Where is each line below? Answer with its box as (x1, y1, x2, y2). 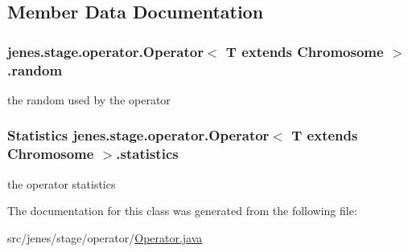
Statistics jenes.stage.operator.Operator (7, 125, 270, 145)
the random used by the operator (7, 91, 171, 108)
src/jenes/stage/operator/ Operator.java (7, 229, 203, 246)
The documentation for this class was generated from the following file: (7, 202, 357, 219)
